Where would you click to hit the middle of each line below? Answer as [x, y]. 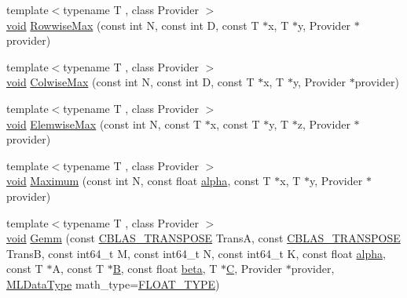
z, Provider [324, 124]
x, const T [235, 124]
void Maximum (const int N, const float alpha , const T [139, 181]
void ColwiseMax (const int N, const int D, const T [130, 82]
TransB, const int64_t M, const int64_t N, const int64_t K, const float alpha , [196, 253]
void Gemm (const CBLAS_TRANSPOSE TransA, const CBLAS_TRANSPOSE [203, 238]
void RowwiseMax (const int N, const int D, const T [133, 25]
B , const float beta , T [165, 269]
